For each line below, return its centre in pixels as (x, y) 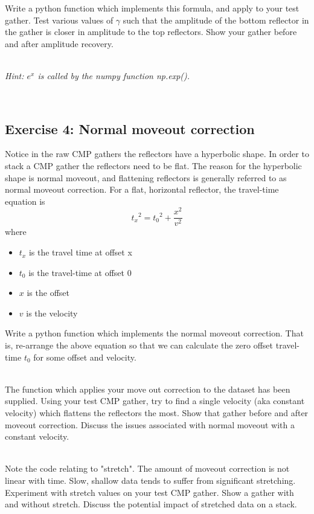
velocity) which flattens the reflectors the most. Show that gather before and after (157, 413)
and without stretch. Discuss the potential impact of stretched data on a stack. (151, 504)
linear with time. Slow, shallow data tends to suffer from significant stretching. (150, 480)
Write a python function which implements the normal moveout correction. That (154, 333)
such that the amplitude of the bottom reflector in (216, 20)
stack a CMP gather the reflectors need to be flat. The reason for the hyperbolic (153, 165)
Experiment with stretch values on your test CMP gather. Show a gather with (149, 492)
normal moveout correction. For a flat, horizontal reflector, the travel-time (142, 189)
